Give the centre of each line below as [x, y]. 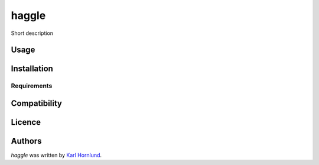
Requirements [32, 86]
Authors [26, 141]
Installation [32, 69]
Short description [32, 33]
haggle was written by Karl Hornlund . [56, 155]
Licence [26, 122]
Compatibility [36, 103]
